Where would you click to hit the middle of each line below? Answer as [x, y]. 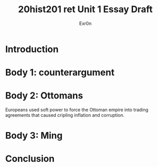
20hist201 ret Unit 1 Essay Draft [85, 9]
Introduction [32, 49]
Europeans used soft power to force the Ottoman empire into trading [77, 110]
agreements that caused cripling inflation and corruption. [65, 115]
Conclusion [30, 159]
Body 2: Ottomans [44, 96]
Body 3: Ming [34, 136]
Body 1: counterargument [60, 73]
